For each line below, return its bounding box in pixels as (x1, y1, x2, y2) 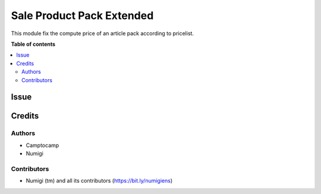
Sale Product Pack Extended (11, 9, 154, 22)
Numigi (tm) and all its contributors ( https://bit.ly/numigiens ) (26, 177, 173, 184)
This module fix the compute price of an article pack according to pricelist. (11, 30, 194, 37)
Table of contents (11, 40, 56, 48)
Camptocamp (26, 142, 59, 149)
